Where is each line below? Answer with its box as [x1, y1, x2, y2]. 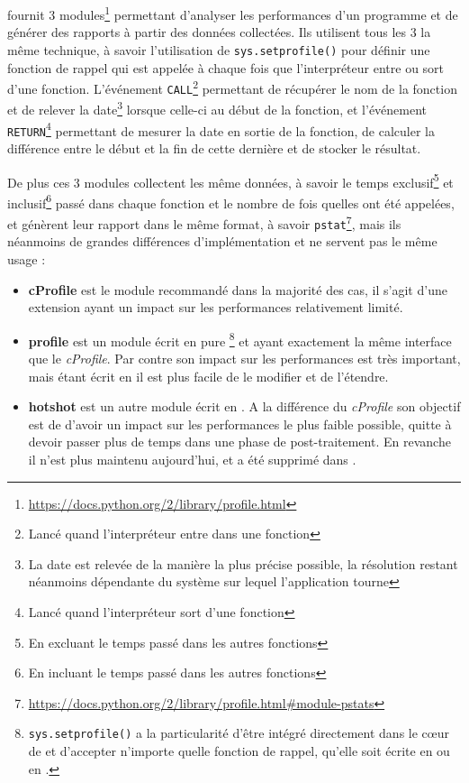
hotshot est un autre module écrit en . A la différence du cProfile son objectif [28, 397, 461, 416]
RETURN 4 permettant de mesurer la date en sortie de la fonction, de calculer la [7, 118, 435, 140]
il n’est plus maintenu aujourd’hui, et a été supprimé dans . [28, 449, 356, 468]
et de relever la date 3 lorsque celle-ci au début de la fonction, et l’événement [7, 97, 428, 119]
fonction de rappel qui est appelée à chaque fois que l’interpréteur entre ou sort [7, 58, 445, 77]
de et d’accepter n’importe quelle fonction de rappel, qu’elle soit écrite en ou [28, 741, 450, 760]
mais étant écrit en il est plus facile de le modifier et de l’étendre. [28, 366, 389, 385]
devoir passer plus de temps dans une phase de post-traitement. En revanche [28, 432, 451, 451]
